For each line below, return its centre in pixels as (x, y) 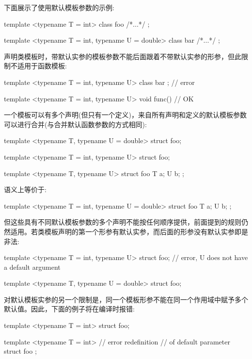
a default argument (32, 267)
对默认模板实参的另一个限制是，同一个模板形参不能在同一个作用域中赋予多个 (126, 299)
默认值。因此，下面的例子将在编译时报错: (69, 309)
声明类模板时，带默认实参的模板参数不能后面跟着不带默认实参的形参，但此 (123, 56)
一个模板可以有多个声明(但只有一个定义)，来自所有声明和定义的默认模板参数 (125, 115)
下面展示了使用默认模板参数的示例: (59, 7)
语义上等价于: (25, 189)
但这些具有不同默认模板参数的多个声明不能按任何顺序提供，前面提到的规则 (123, 222)
